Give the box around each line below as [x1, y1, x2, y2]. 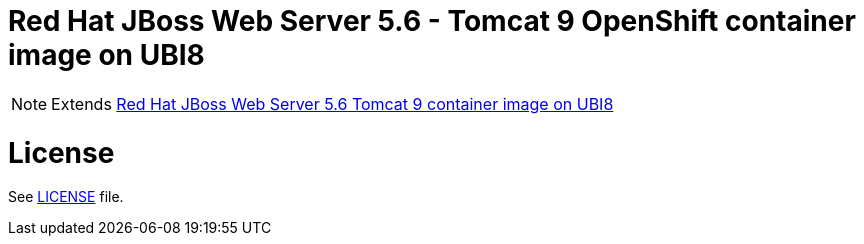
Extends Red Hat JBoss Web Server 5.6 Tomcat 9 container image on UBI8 [51, 93, 614, 114]
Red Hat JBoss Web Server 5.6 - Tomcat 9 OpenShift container [8, 4, 856, 38]
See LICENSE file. [8, 188, 124, 206]
